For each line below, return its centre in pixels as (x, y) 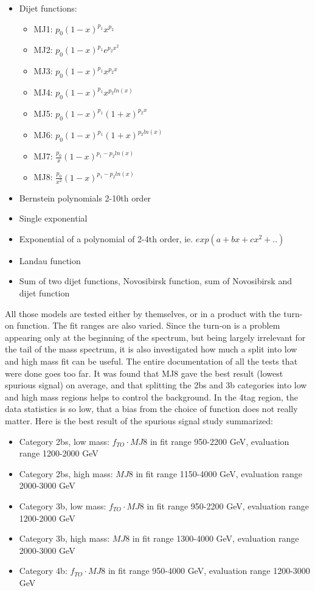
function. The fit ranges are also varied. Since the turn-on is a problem (148, 325)
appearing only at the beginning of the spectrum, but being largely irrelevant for (155, 337)
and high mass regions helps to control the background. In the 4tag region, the (151, 397)
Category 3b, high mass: (64, 538)
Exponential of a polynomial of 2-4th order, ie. (106, 238)
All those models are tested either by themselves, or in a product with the (143, 313)
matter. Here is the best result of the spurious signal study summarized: (139, 420)
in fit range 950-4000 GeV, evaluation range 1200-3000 (209, 571)
